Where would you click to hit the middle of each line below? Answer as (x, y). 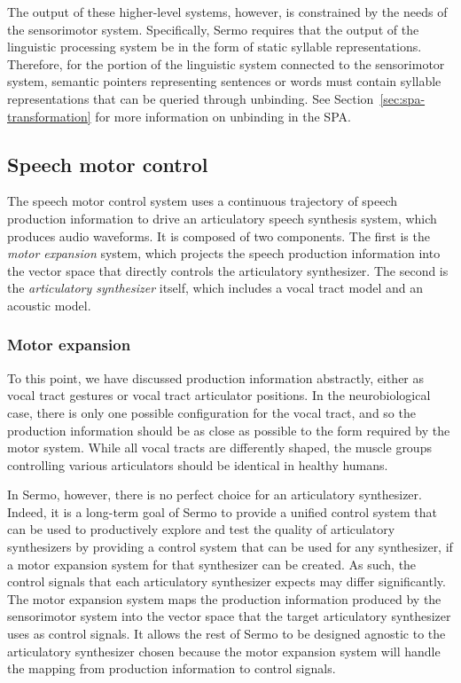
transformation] (49, 116)
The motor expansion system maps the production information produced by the (224, 598)
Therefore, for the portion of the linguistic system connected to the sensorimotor (226, 63)
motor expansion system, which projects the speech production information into (224, 253)
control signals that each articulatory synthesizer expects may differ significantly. (227, 581)
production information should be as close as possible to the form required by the (229, 430)
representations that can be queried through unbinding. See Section (191, 98)
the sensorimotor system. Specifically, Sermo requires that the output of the (213, 29)
